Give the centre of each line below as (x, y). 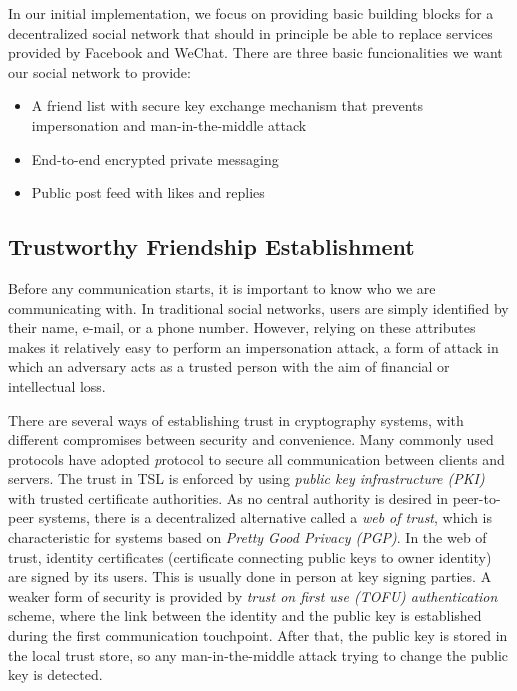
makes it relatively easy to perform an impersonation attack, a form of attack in (253, 346)
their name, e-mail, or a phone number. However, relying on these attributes (242, 327)
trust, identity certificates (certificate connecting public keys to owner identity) (250, 556)
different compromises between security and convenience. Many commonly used (251, 439)
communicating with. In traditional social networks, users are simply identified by (258, 307)
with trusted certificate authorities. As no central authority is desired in (228, 497)
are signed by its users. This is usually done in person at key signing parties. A (250, 576)
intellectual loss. (57, 385)
